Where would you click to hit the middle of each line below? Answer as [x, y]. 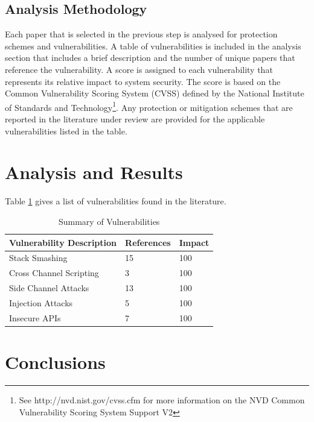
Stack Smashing [38, 258]
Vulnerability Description [63, 242]
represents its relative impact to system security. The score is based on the [143, 81]
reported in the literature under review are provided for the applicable [135, 119]
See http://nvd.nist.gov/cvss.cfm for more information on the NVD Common [162, 399]
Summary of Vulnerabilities [109, 221]
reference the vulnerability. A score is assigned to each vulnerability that [139, 69]
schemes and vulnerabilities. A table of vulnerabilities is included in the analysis [153, 46]
